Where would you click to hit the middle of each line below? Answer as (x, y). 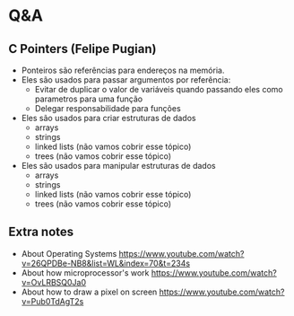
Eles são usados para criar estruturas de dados (108, 118)
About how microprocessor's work (85, 272)
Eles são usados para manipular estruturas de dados (118, 166)
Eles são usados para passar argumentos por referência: (126, 80)
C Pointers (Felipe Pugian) (82, 49)
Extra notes (41, 232)
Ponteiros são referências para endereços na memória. (123, 70)
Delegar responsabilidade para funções (108, 108)
